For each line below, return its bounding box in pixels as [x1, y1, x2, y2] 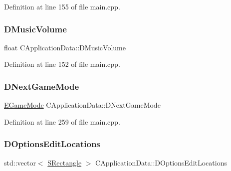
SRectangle [47, 157, 82, 168]
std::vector [4, 157, 36, 168]
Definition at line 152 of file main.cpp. [4, 59, 120, 69]
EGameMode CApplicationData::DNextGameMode [4, 100, 161, 110]
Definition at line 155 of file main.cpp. [4, 1, 120, 11]
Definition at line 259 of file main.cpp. [4, 116, 120, 127]
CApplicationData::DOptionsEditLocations [95, 157, 227, 168]
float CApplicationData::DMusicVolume [4, 42, 126, 52]
